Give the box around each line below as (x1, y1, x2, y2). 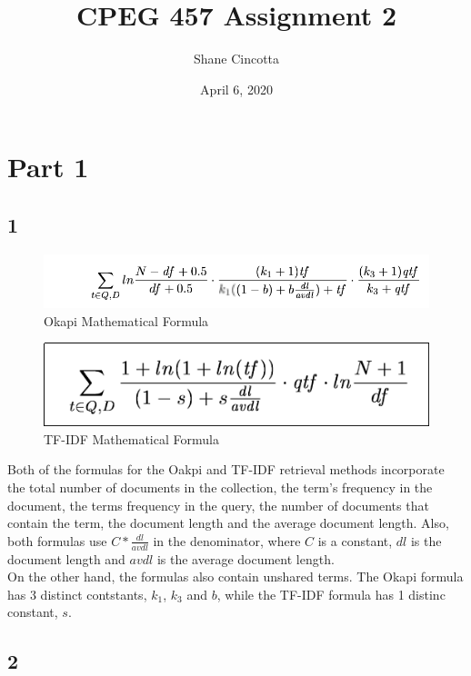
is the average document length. (156, 549, 335, 568)
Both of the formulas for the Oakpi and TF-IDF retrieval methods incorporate (7, 460, 445, 479)
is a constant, (317, 531, 393, 550)
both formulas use (7, 531, 107, 550)
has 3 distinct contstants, (7, 584, 147, 603)
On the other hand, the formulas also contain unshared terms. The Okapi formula (7, 567, 464, 586)
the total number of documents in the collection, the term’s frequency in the (7, 477, 433, 496)
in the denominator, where (153, 531, 301, 550)
